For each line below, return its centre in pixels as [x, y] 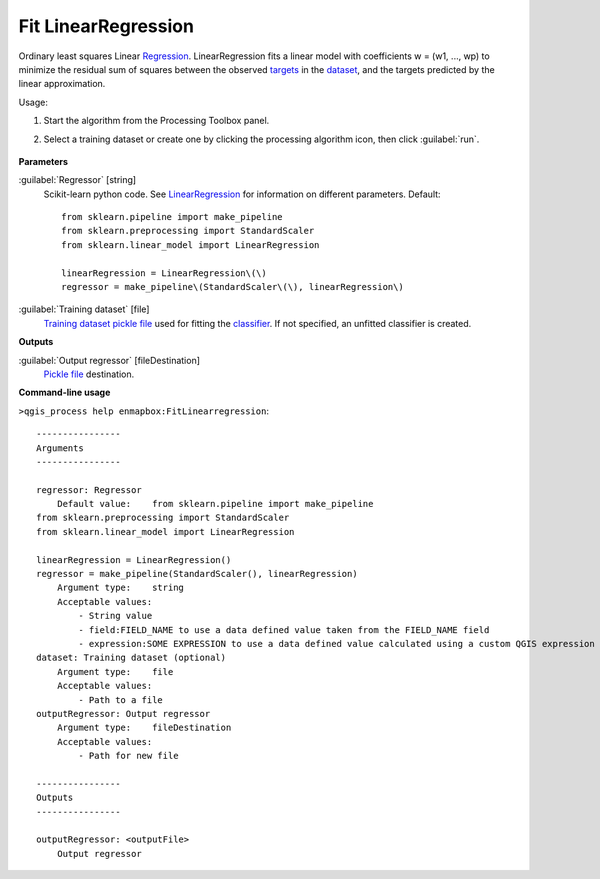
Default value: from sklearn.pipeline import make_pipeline [215, 504]
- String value [115, 616]
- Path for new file [128, 756]
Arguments [60, 448]
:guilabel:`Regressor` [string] [77, 180]
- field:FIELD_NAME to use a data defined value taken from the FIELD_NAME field [284, 629]
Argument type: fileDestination [144, 728]
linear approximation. [62, 84]
